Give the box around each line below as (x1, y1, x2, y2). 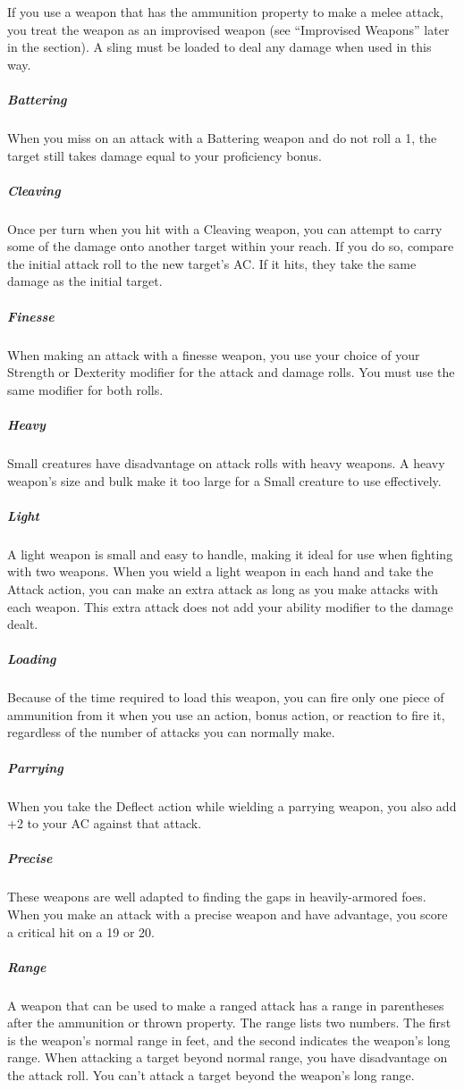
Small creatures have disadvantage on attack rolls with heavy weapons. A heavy (7, 453, 445, 472)
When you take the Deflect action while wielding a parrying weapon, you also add (7, 796, 457, 815)
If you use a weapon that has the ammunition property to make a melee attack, (7, 3, 443, 21)
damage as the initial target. (7, 272, 163, 290)
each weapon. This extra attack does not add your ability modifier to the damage (7, 597, 453, 616)
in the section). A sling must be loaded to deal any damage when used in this (7, 38, 432, 56)
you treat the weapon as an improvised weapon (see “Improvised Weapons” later (7, 20, 450, 38)
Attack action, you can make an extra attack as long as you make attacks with (7, 579, 439, 598)
